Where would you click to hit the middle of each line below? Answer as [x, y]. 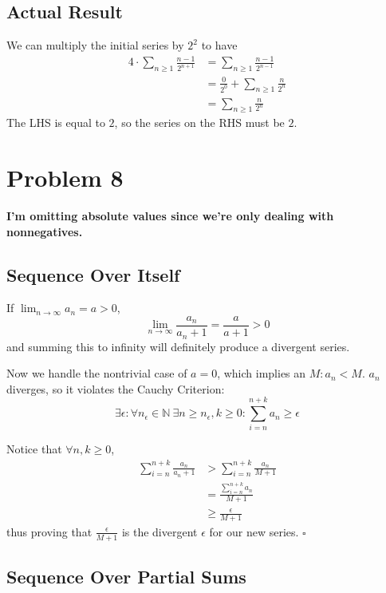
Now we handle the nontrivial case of [97, 373]
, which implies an [262, 373]
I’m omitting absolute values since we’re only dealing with [170, 216]
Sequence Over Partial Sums [126, 577]
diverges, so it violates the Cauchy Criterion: [116, 388]
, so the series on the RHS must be [199, 123]
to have [219, 45]
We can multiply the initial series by [95, 45]
